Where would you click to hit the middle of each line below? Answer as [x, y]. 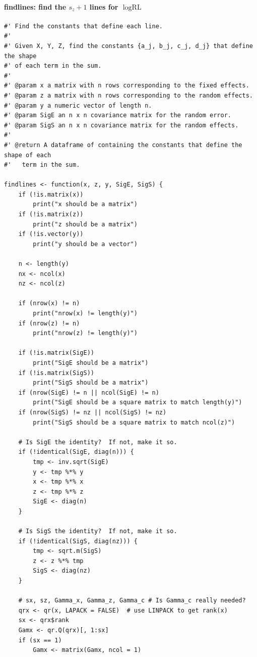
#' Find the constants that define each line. [83, 26]
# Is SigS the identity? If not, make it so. [98, 531]
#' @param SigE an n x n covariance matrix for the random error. [118, 115]
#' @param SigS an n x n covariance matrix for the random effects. [121, 125]
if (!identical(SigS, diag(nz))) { [78, 541]
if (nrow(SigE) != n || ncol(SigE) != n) [89, 392]
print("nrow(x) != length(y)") [85, 314]
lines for [104, 6]
